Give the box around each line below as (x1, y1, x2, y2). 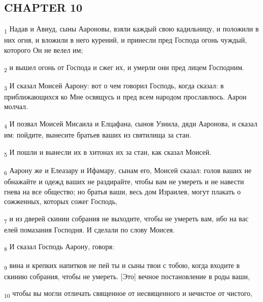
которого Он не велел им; (4, 44, 83, 55)
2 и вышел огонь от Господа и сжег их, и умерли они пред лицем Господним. (4, 61, 244, 74)
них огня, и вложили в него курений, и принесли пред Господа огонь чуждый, (4, 35, 247, 45)
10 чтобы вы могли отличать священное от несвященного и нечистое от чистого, (4, 288, 252, 300)
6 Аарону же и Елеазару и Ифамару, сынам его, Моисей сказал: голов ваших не (4, 164, 252, 177)
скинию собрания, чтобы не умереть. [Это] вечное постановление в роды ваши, (4, 271, 250, 281)
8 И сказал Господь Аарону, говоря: (4, 241, 114, 253)
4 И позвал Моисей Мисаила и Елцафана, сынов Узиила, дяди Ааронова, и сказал (4, 118, 257, 130)
